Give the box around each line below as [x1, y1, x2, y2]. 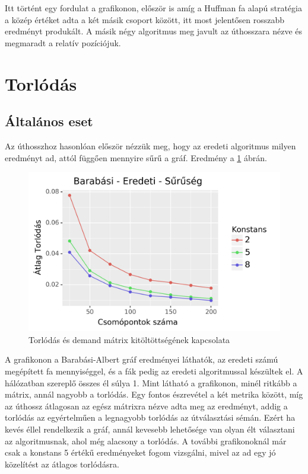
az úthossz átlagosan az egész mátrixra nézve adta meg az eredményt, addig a [5, 399, 288, 412]
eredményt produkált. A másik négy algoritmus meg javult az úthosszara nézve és [5, 25, 303, 37]
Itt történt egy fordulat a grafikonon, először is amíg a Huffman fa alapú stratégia [5, 2, 302, 14]
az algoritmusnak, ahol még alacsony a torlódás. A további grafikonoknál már [5, 434, 287, 447]
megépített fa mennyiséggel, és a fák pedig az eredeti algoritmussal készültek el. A [5, 365, 303, 377]
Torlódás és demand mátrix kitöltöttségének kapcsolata [28, 333, 230, 345]
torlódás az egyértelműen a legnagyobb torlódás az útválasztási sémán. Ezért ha [5, 411, 296, 424]
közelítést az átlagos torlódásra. [5, 457, 119, 470]
